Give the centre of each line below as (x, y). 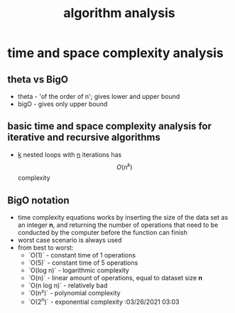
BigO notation (38, 200)
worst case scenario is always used (70, 240)
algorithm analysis (119, 13)
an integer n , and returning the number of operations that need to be (118, 225)
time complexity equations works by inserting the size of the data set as (123, 218)
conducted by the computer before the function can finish (103, 233)
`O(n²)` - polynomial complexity (74, 293)
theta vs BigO (38, 79)
